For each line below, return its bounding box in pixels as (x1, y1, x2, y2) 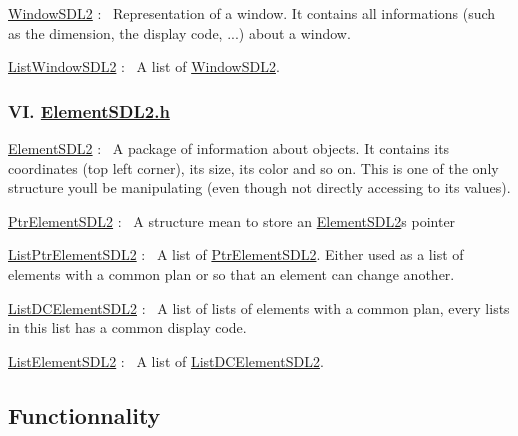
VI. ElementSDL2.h (8, 98, 170, 123)
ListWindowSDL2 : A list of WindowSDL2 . (8, 56, 280, 77)
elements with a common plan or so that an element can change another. (8, 263, 455, 284)
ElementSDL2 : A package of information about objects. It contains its (8, 138, 450, 158)
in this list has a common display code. (8, 317, 247, 338)
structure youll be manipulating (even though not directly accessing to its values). (8, 177, 511, 198)
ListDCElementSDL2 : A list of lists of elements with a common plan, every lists (8, 297, 510, 318)
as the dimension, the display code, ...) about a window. (8, 22, 351, 43)
